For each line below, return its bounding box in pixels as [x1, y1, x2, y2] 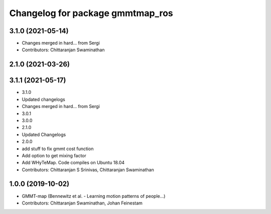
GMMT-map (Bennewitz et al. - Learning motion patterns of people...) [22, 193, 166, 199]
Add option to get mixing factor [22, 152, 86, 158]
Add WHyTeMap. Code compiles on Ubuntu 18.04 [22, 160, 125, 166]
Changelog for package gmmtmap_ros [9, 8, 173, 19]
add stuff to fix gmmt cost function [22, 146, 94, 152]
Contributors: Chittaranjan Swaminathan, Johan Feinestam [22, 200, 143, 206]
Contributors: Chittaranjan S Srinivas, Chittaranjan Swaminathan [22, 166, 154, 173]
